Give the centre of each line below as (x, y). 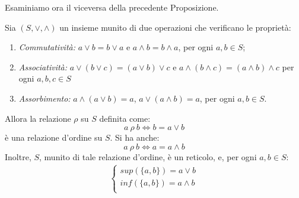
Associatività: (43, 66)
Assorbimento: (44, 98)
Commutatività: (47, 47)
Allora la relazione (38, 118)
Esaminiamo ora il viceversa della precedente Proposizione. (112, 7)
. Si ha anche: (135, 137)
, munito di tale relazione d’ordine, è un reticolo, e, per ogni (148, 156)
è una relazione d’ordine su (54, 137)
